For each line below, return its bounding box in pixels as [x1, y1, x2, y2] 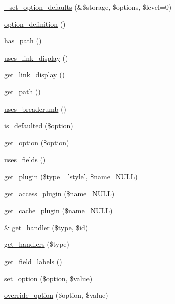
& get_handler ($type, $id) [4, 222, 89, 232]
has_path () [4, 35, 42, 46]
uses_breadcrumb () [4, 103, 66, 114]
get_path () [4, 86, 41, 96]
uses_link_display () [4, 52, 68, 63]
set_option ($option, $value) [4, 273, 93, 283]
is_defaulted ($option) [4, 120, 73, 131]
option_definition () [4, 18, 66, 29]
